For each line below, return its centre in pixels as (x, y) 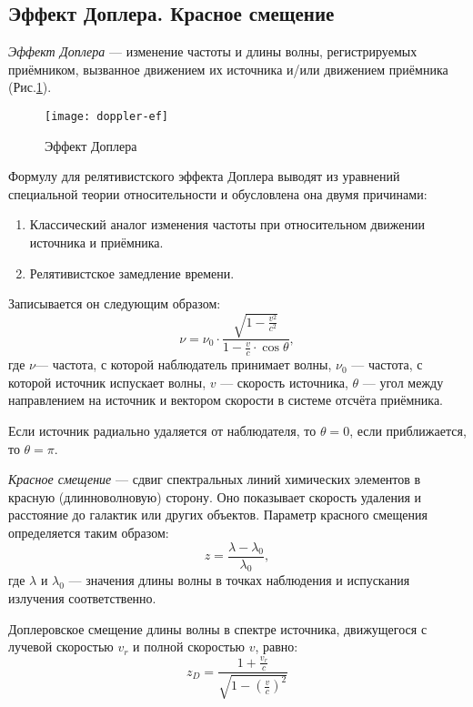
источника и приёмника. (96, 242)
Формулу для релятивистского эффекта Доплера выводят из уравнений (204, 176)
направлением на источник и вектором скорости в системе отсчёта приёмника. (226, 400)
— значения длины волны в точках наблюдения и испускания (239, 580)
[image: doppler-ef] (107, 116)
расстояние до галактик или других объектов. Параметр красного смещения (218, 515)
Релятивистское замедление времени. (132, 273)
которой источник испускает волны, (107, 382)
